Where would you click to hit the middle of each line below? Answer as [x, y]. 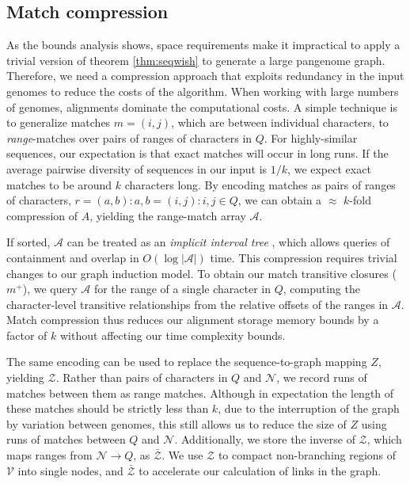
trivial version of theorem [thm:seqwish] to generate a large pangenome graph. [196, 60]
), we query [50, 289]
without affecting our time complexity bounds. [173, 335]
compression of [42, 215]
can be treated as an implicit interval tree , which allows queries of [228, 242]
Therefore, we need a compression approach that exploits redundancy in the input [205, 76]
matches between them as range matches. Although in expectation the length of [200, 393]
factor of [27, 335]
